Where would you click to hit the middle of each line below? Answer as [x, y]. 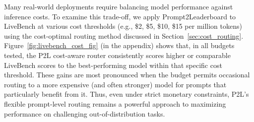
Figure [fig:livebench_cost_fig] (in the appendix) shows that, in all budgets [119, 45]
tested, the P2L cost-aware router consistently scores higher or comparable [117, 55]
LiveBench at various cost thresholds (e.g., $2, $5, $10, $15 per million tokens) [123, 26]
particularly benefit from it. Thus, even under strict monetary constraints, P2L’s [127, 94]
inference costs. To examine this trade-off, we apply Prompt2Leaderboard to [120, 16]
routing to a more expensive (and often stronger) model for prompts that [115, 84]
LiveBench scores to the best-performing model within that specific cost [113, 65]
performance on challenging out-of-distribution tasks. [85, 113]
